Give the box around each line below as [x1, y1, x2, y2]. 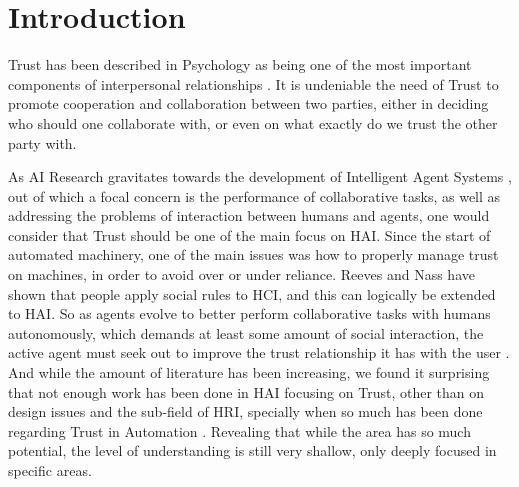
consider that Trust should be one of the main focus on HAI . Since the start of [8, 224, 491, 245]
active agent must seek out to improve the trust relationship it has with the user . [8, 342, 510, 363]
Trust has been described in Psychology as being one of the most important [8, 54, 472, 75]
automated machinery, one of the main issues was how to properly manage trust [8, 244, 499, 265]
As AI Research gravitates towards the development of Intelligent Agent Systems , [8, 166, 512, 187]
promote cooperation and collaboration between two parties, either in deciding [8, 93, 489, 114]
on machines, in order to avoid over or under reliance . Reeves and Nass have [8, 264, 475, 285]
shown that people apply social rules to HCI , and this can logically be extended [8, 283, 496, 304]
